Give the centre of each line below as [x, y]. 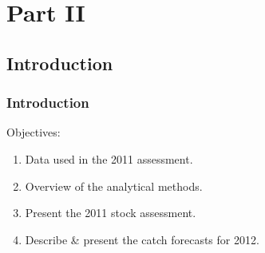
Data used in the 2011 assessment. [109, 158]
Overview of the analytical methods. [114, 186]
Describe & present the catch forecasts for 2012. [142, 239]
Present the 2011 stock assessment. [111, 213]
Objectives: [34, 132]
